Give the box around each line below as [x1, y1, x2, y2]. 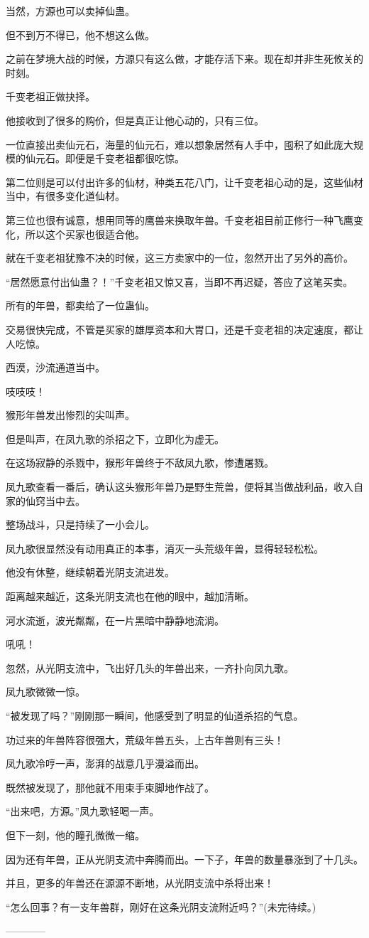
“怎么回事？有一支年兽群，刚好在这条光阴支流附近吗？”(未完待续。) [6, 899, 316, 914]
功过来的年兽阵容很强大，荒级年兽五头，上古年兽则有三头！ [6, 732, 284, 747]
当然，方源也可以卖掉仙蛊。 [6, 4, 135, 18]
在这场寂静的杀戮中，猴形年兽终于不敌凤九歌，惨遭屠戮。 [6, 455, 274, 470]
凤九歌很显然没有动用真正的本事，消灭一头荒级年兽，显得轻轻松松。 [6, 540, 324, 555]
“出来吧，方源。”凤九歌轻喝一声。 [6, 804, 160, 819]
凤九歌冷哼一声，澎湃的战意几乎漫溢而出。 [6, 756, 204, 771]
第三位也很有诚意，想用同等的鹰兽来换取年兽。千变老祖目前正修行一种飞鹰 [6, 212, 353, 227]
